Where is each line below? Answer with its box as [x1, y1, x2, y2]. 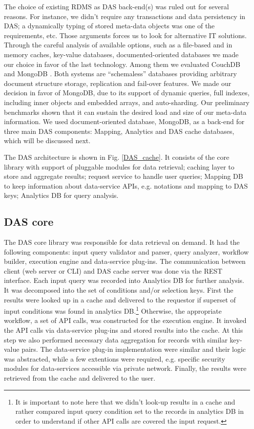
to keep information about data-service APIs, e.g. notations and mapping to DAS [4, 180, 248, 191]
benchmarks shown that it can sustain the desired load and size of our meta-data [4, 107, 247, 117]
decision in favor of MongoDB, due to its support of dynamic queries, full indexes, [4, 87, 250, 98]
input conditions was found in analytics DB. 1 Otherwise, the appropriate [4, 304, 222, 316]
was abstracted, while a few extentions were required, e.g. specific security [4, 353, 225, 364]
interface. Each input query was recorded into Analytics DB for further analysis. [4, 275, 244, 285]
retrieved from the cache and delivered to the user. [4, 373, 155, 383]
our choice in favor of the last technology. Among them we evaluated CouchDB [4, 59, 240, 69]
